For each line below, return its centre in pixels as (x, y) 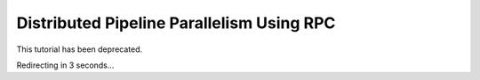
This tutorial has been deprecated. (80, 49)
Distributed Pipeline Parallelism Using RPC (176, 23)
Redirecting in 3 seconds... (65, 65)
